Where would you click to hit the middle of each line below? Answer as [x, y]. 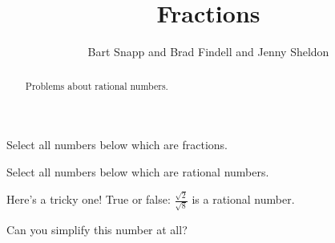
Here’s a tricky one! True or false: [89, 199]
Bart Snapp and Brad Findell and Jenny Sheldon [208, 52]
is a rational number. [243, 199]
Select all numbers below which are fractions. [117, 145]
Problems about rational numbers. [97, 85]
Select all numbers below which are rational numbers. [138, 171]
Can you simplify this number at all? [97, 229]
